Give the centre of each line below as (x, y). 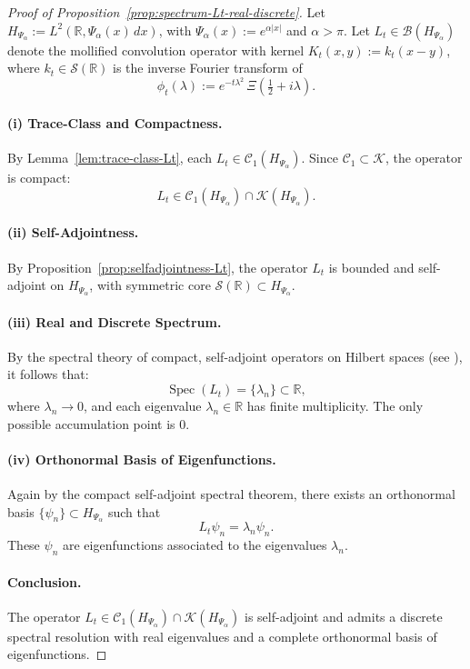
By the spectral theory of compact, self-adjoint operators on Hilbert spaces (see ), (235, 356)
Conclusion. (45, 581)
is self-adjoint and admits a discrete (343, 616)
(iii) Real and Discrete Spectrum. (115, 321)
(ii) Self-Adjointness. (73, 232)
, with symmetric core (150, 285)
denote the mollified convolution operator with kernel (156, 50)
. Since (320, 158)
